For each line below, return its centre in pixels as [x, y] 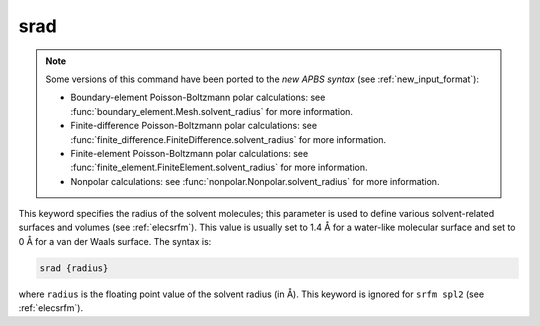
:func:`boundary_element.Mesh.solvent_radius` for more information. [212, 111]
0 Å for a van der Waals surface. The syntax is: [115, 241]
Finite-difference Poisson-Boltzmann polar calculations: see [194, 126]
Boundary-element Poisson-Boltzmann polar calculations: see [198, 97]
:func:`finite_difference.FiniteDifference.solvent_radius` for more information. [228, 139]
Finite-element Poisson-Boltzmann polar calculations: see [189, 153]
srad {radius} [74, 268]
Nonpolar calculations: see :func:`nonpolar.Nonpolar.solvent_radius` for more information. [255, 181]
